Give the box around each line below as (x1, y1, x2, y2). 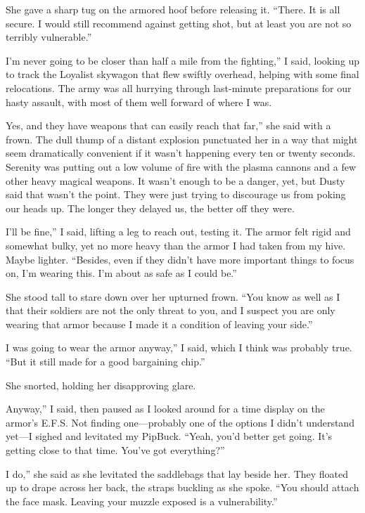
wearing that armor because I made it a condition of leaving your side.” (6, 316, 313, 331)
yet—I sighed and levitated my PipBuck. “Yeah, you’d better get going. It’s (6, 429, 333, 443)
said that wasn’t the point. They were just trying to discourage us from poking (6, 187, 346, 202)
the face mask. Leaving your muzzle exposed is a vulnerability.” (6, 493, 278, 508)
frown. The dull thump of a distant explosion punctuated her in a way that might (6, 131, 358, 146)
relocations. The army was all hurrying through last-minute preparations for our (6, 80, 352, 95)
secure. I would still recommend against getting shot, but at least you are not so (6, 15, 352, 30)
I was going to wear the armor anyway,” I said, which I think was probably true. (6, 340, 352, 355)
